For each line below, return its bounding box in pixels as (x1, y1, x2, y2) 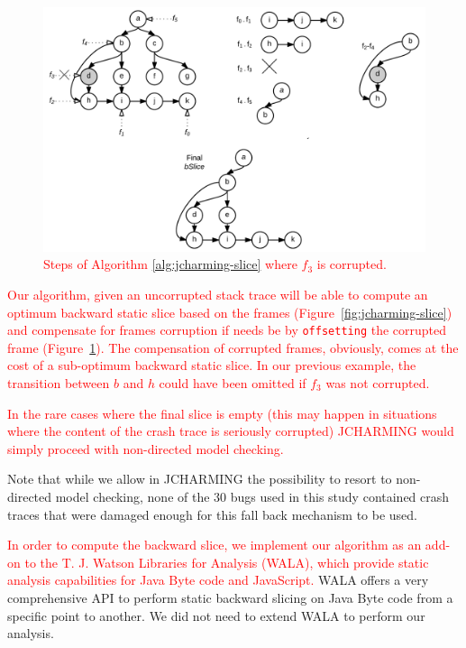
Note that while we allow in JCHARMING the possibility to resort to (7, 469, 392, 488)
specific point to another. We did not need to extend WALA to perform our (7, 606, 425, 625)
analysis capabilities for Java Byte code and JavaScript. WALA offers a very (7, 570, 429, 589)
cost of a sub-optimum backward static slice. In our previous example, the (7, 356, 416, 375)
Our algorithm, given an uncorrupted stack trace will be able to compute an (7, 284, 428, 303)
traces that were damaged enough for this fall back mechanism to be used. (7, 505, 417, 523)
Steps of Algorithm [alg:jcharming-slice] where (43, 255, 297, 273)
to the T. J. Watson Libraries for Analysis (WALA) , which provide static (24, 552, 429, 571)
